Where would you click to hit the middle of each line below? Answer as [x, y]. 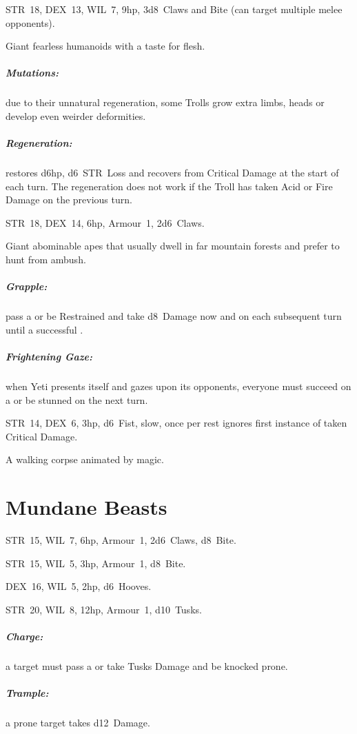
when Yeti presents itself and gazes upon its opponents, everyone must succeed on [178, 386]
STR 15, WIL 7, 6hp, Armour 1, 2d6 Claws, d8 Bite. [121, 540]
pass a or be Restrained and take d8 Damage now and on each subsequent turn [174, 316]
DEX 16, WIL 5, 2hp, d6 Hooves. [79, 586]
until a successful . [44, 329]
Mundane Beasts [86, 507]
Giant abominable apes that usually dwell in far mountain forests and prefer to [173, 246]
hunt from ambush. [46, 259]
